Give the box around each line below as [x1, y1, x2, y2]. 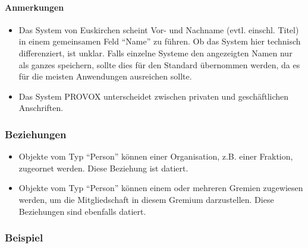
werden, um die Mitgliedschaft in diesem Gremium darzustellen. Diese [18, 193, 274, 205]
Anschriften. [18, 101, 64, 114]
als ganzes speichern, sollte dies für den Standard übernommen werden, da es [18, 58, 300, 71]
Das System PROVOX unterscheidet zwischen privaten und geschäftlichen [18, 90, 289, 102]
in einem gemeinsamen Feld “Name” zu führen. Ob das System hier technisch [18, 35, 301, 47]
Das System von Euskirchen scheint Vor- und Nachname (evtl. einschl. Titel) [18, 23, 299, 36]
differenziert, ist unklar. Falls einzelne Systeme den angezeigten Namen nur [18, 46, 293, 59]
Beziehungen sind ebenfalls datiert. [18, 205, 146, 217]
